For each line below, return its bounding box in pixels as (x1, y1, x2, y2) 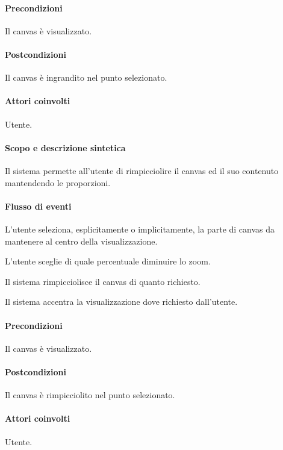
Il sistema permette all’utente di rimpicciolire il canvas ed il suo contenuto (5, 164, 279, 177)
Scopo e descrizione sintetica (5, 141, 126, 154)
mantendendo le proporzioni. (5, 176, 111, 189)
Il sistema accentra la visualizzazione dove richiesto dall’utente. (5, 295, 238, 308)
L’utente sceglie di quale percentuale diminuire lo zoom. (5, 255, 211, 267)
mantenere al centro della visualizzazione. (5, 234, 158, 247)
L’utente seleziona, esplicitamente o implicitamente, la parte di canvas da (5, 222, 275, 235)
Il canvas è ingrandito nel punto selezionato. (5, 71, 167, 84)
